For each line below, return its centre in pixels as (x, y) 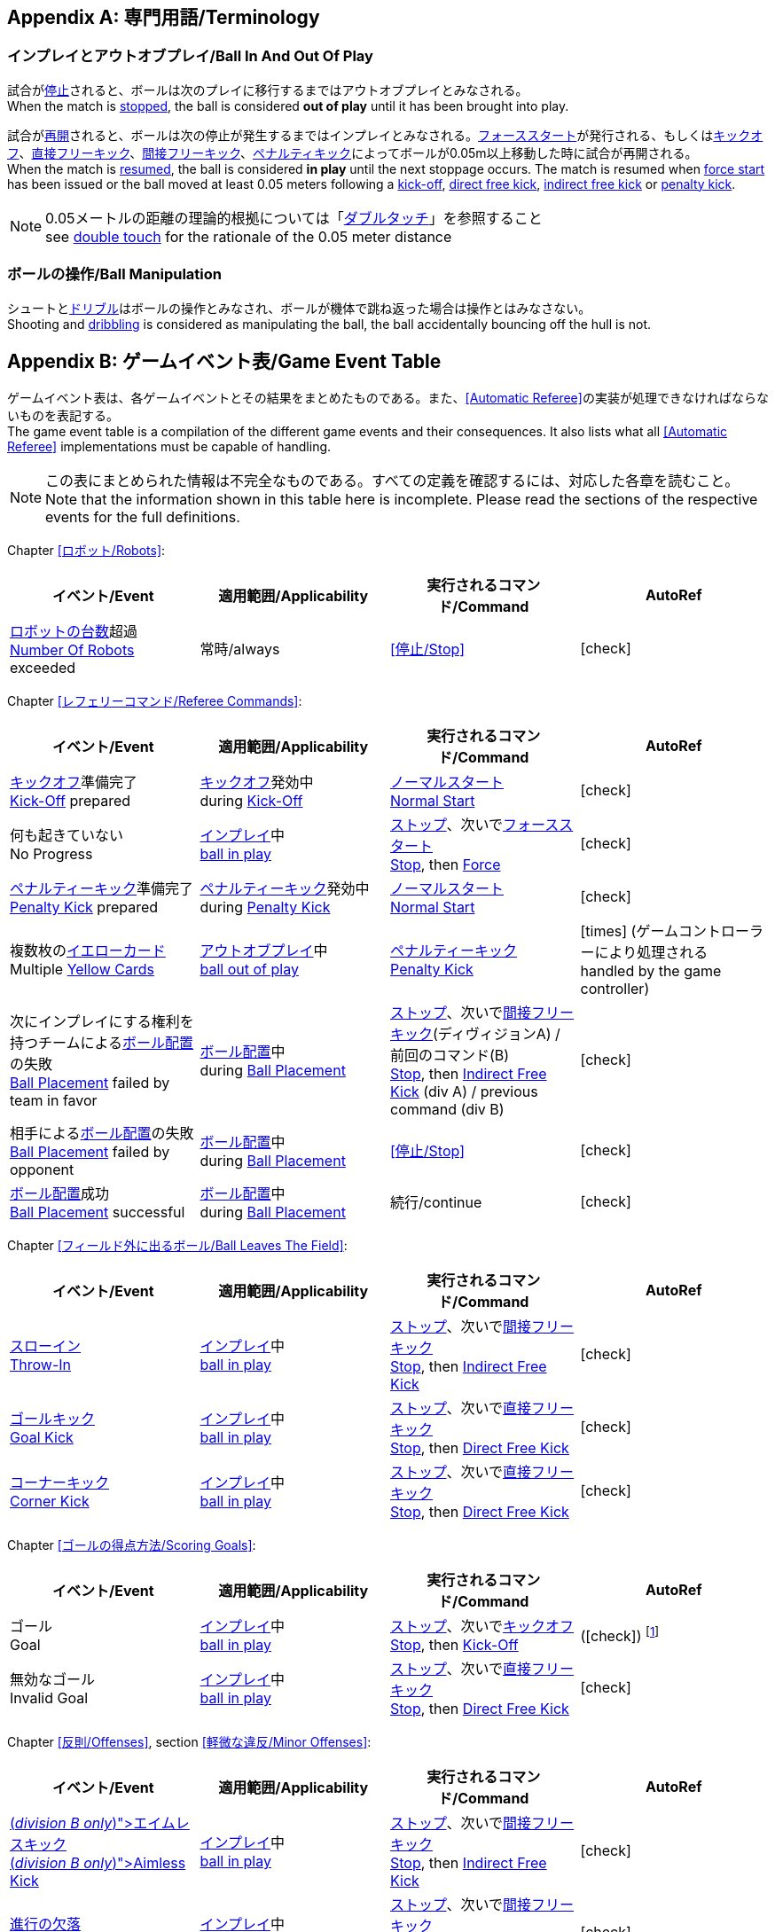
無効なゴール (53, 1680)
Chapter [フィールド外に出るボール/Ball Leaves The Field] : (177, 1246)
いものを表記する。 (63, 416)
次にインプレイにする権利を (102, 1022)
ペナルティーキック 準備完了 (102, 889)
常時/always (240, 649)
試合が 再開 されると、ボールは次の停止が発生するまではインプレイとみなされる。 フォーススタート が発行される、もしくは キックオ (385, 135)
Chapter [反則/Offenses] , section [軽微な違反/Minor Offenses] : (189, 1742)
